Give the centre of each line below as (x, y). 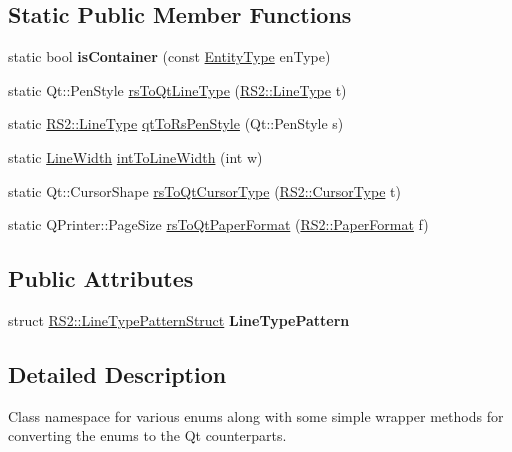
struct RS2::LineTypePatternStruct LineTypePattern (179, 319)
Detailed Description (117, 373)
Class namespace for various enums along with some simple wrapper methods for (256, 415)
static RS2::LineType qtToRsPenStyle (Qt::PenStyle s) (176, 123)
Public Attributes (101, 278)
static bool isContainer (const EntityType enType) (169, 56)
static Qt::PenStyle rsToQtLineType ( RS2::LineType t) (177, 89)
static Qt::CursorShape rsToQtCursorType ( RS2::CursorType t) (204, 190)
